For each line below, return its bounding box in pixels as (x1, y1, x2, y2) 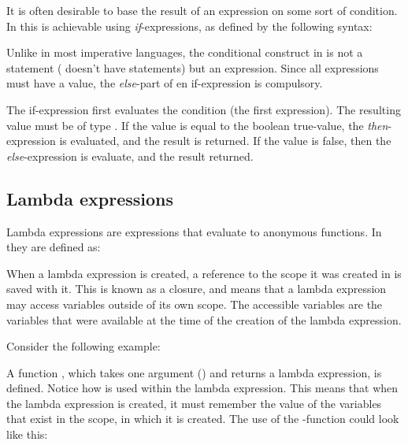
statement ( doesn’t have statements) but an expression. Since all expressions (6, 59, 379, 76)
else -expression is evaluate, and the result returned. (6, 147, 254, 164)
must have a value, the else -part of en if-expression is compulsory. (6, 75, 323, 91)
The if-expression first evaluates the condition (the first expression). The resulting (6, 101, 401, 117)
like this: (6, 426, 48, 443)
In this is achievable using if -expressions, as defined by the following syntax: (6, 17, 373, 34)
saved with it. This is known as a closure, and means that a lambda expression (6, 280, 387, 297)
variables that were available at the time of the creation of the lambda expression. (6, 311, 402, 328)
